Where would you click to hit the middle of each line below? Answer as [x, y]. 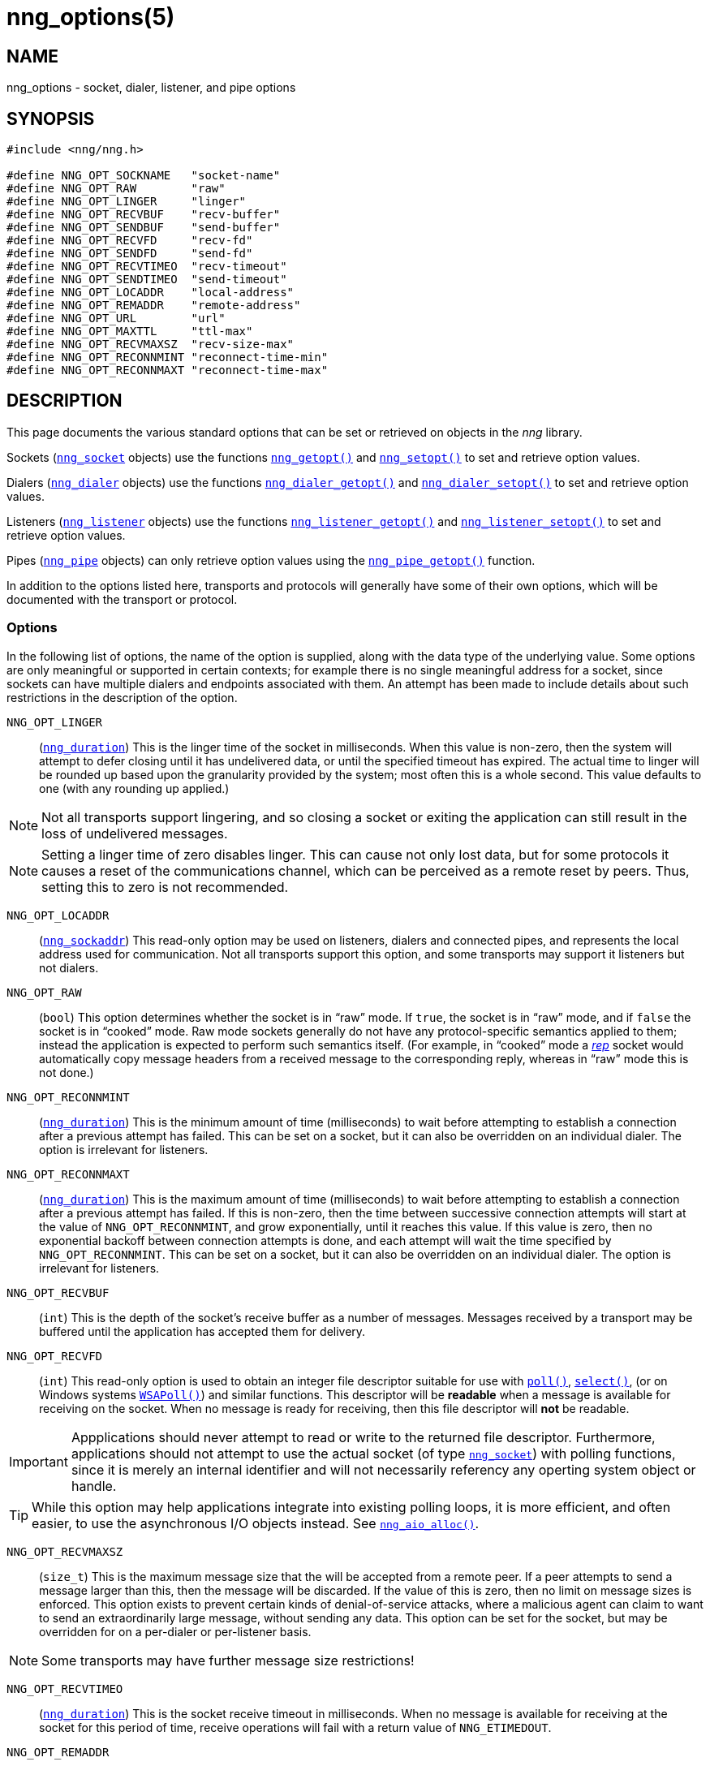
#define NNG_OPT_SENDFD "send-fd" [130, 254]
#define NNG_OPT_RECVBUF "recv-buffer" [144, 215]
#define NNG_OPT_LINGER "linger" [127, 202]
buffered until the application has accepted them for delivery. [202, 1331]
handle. [94, 1486]
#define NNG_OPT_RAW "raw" [116, 189]
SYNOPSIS [51, 118]
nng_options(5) [91, 17]
